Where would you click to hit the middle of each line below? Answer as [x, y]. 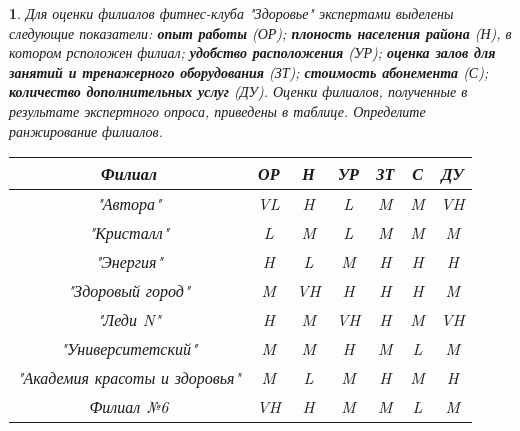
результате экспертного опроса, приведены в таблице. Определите [217, 110]
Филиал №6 [129, 407]
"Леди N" [128, 320]
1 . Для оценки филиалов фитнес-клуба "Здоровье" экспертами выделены [231, 13]
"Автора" [129, 204]
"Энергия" [128, 262]
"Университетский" [129, 349]
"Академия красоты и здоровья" [129, 378]
